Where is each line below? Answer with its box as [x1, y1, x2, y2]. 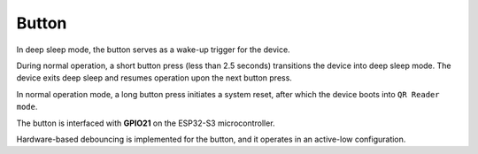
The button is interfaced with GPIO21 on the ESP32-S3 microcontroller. [16, 118, 275, 128]
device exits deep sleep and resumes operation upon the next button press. [16, 73, 292, 83]
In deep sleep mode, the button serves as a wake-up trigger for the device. [16, 44, 291, 55]
